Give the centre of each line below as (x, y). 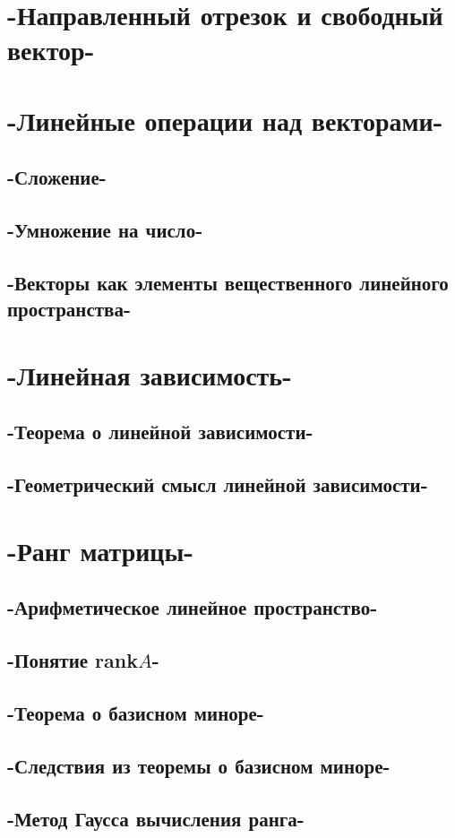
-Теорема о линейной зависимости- (160, 432)
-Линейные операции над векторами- (225, 120)
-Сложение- (57, 177)
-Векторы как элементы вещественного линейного (228, 282)
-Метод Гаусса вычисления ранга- (156, 818)
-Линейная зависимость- (150, 374)
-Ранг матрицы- (101, 550)
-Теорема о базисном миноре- (136, 712)
